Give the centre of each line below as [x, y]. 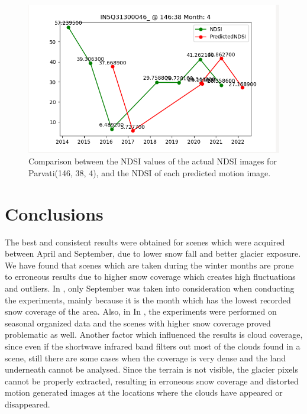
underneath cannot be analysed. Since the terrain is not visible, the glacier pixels [151, 369]
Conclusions [54, 213]
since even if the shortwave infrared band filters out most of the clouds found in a [153, 346]
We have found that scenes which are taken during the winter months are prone [149, 265]
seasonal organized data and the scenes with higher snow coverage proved [138, 323]
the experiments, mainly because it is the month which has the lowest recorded [148, 300]
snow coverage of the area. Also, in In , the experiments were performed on [141, 311]
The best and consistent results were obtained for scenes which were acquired [145, 242]
